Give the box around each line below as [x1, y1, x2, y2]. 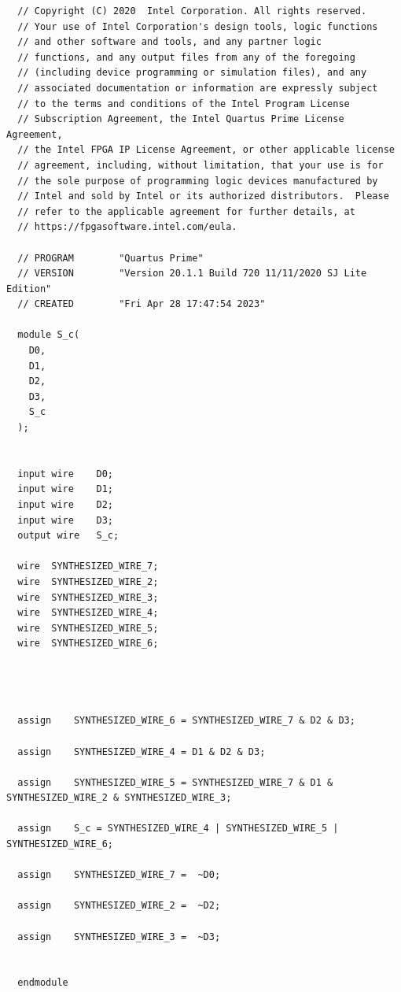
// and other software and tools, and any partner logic [17, 36, 322, 48]
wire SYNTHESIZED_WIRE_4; [17, 607, 159, 619]
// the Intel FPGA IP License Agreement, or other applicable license [17, 144, 395, 156]
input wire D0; [17, 468, 114, 479]
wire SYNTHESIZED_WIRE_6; [17, 638, 159, 650]
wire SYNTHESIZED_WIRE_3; [17, 591, 159, 603]
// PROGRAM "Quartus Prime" [17, 252, 204, 264]
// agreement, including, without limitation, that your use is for [17, 159, 384, 171]
